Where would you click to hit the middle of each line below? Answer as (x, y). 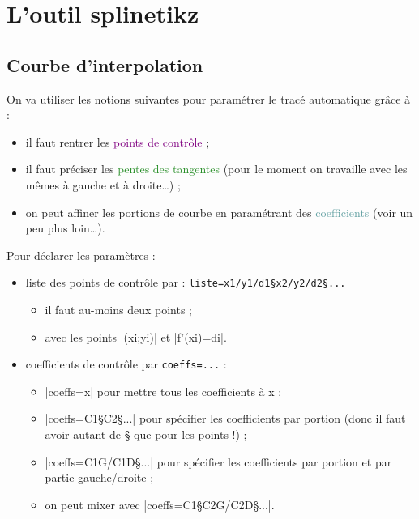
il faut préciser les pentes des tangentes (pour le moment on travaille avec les (216, 169)
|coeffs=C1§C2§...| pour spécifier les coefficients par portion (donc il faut (225, 418)
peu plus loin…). (65, 228)
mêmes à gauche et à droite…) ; (103, 184)
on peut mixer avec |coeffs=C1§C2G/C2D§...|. (160, 504)
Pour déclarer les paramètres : (81, 255)
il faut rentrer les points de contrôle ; (118, 141)
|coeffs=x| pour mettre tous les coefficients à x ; (163, 391)
